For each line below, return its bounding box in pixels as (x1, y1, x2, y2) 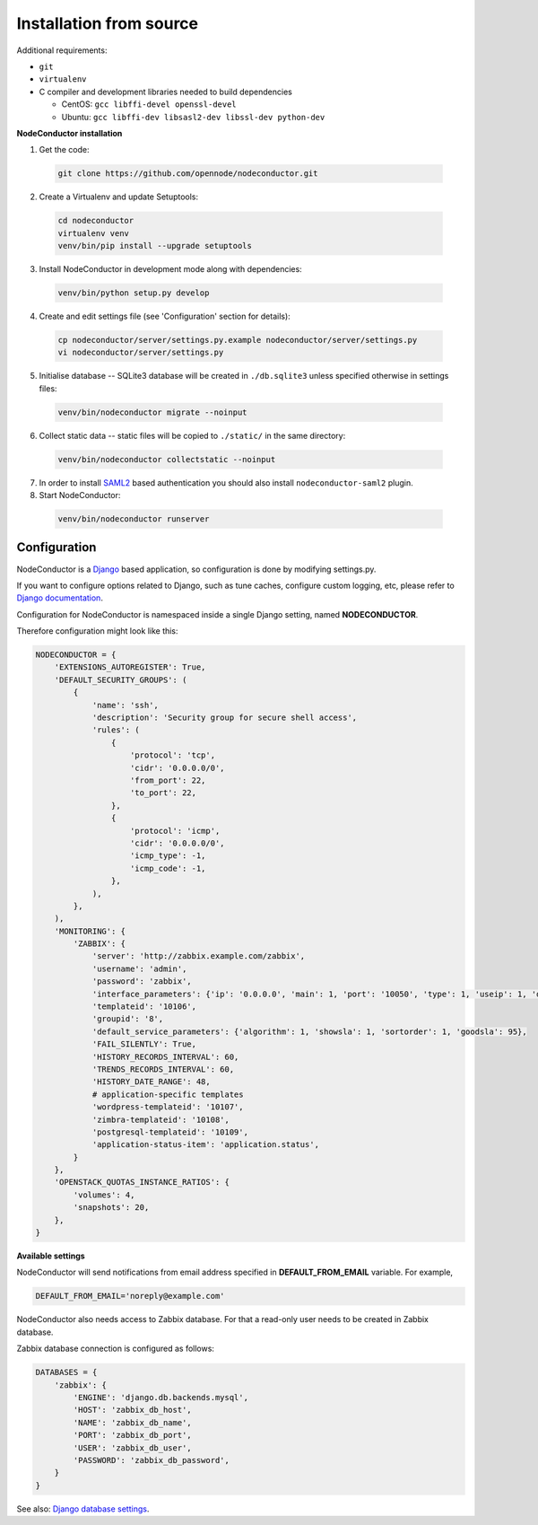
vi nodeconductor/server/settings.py (57, 347, 224, 358)
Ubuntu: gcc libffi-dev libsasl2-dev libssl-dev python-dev (61, 111, 325, 122)
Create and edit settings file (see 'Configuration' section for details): (39, 311, 291, 321)
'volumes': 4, (73, 1189, 135, 1200)
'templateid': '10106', (91, 1002, 197, 1012)
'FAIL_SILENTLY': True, (91, 1039, 197, 1049)
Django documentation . (16, 592, 103, 603)
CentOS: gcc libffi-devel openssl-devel (61, 99, 237, 110)
